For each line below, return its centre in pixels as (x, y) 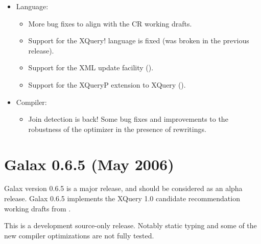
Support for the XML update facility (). (91, 67)
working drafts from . (38, 208)
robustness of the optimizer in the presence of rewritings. (117, 129)
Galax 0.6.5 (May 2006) (89, 164)
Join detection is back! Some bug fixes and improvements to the (128, 119)
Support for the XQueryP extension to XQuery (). (107, 84)
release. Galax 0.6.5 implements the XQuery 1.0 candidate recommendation (122, 198)
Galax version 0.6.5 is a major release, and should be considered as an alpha (123, 188)
